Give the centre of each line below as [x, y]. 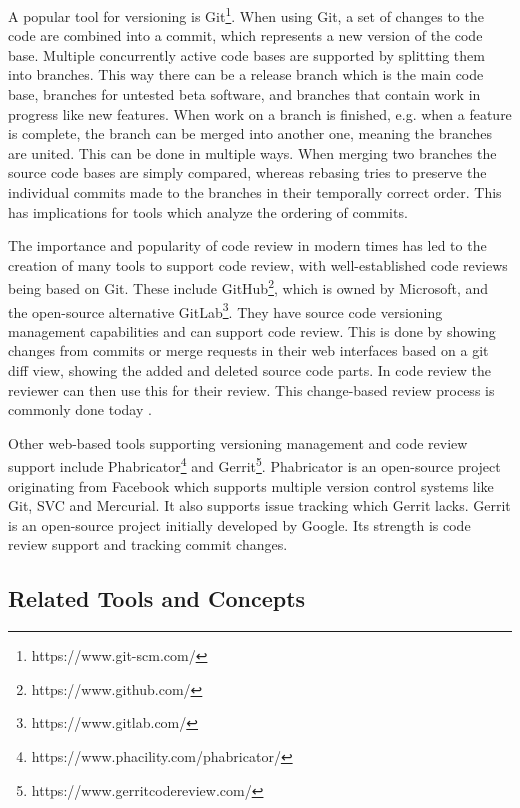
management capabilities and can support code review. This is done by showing [252, 330]
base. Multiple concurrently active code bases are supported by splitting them [246, 54]
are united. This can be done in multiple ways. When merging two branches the [252, 152]
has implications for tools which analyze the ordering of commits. [208, 211]
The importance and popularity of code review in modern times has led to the [247, 245]
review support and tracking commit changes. [148, 544]
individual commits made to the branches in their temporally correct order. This [255, 192]
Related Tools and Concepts [157, 598]
